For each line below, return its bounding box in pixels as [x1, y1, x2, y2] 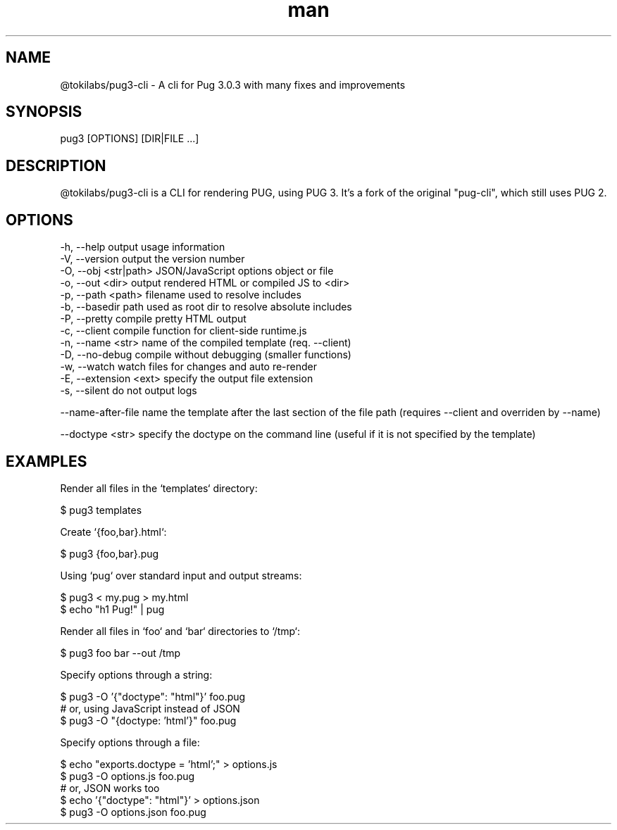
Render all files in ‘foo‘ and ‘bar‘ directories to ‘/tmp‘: [60, 624, 300, 637]
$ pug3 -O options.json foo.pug [60, 805, 206, 818]
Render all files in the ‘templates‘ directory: [60, 482, 258, 494]
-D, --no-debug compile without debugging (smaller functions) [60, 348, 351, 361]
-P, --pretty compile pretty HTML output [60, 313, 247, 325]
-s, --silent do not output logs [60, 384, 197, 397]
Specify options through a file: [60, 736, 200, 748]
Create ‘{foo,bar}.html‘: [60, 525, 167, 538]
